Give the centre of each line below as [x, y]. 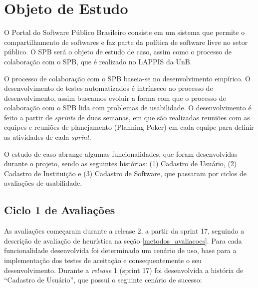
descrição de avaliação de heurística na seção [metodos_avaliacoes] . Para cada [123, 240]
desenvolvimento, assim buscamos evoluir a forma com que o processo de [115, 98]
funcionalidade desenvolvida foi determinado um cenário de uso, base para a [120, 250]
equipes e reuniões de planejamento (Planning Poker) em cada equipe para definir [129, 127]
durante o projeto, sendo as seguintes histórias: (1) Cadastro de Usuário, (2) [121, 163]
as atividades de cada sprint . [48, 137]
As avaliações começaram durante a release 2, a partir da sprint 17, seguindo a [124, 231]
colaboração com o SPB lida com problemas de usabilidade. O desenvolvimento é [128, 108]
